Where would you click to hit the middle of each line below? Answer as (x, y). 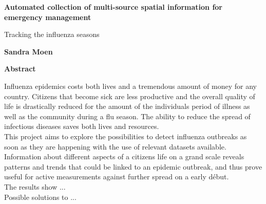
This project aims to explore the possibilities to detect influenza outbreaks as (126, 136)
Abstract (20, 69)
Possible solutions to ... (40, 197)
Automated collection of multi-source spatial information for (113, 7)
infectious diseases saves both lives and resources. (82, 126)
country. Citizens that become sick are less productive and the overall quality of (130, 96)
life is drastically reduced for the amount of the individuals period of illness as (127, 106)
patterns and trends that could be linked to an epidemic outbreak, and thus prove (133, 166)
